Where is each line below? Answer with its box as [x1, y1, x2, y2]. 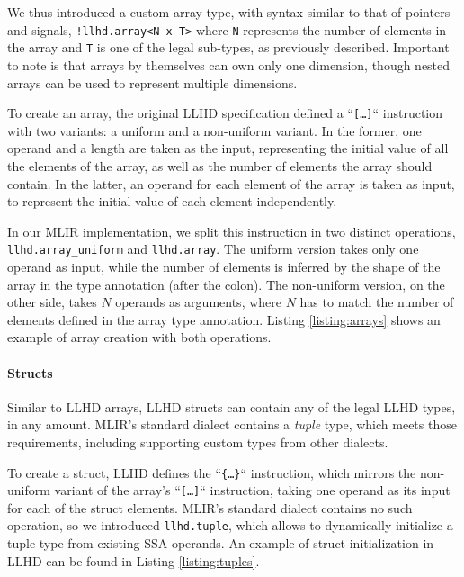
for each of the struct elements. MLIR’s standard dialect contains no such [7, 498, 413, 517]
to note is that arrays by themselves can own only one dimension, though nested [7, 55, 451, 74]
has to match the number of [299, 293, 454, 311]
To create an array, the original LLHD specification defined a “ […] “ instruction [7, 104, 443, 122]
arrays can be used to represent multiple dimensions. [7, 73, 298, 92]
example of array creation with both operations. [7, 328, 272, 347]
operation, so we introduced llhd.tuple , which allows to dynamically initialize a [7, 516, 453, 535]
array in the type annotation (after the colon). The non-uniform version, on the [7, 275, 445, 293]
